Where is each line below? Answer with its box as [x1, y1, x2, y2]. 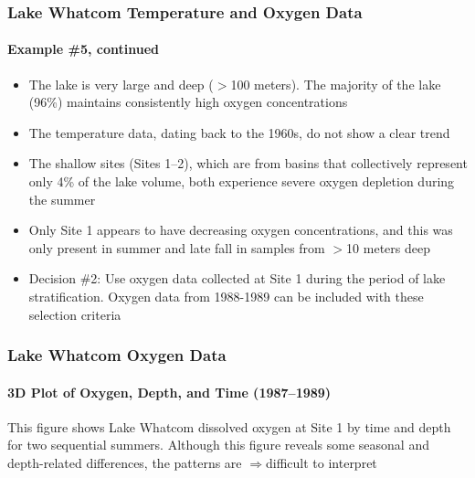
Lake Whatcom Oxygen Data [7, 344, 227, 366]
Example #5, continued [7, 39, 159, 58]
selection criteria [28, 304, 121, 324]
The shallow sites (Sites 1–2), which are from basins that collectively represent [28, 154, 468, 173]
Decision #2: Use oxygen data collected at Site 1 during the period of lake [28, 269, 446, 288]
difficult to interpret [265, 453, 377, 472]
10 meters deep [346, 238, 430, 257]
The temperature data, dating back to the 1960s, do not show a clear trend [28, 122, 450, 142]
